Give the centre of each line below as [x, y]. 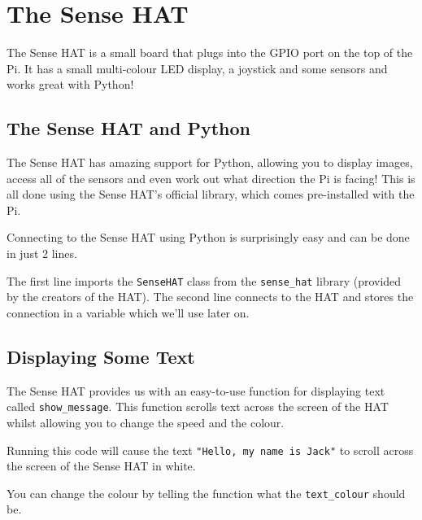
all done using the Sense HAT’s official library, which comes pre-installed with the [211, 194]
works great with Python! [70, 84]
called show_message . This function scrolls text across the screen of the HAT [198, 406]
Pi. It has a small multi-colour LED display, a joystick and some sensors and [197, 68]
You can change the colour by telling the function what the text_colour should [206, 493]
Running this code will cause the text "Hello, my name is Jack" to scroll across [210, 450]
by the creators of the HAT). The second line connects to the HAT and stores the [210, 297]
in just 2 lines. [42, 253]
